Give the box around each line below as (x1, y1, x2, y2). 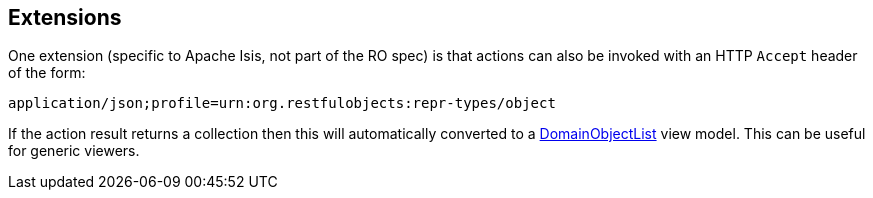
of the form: (8, 64, 86, 82)
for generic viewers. (8, 142, 140, 160)
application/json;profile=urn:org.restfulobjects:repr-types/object (8, 95, 556, 112)
